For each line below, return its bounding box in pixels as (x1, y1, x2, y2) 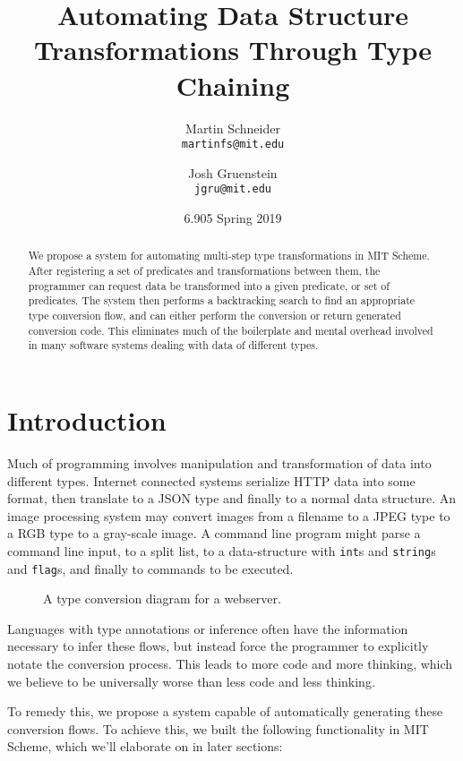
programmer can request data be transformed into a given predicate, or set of (28, 278, 390, 293)
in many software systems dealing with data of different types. (28, 338, 319, 353)
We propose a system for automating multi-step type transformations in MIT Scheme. (28, 248, 430, 263)
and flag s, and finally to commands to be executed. (7, 559, 294, 577)
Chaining (176, 66, 290, 103)
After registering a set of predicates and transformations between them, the (28, 263, 381, 278)
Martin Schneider (185, 118, 280, 137)
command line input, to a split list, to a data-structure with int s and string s (7, 541, 436, 560)
